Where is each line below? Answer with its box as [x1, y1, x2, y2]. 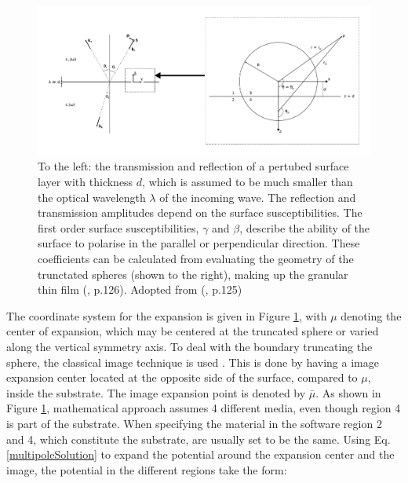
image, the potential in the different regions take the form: [6, 461, 287, 478]
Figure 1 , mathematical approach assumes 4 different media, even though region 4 [6, 400, 401, 416]
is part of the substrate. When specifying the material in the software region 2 [6, 415, 382, 431]
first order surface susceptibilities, [38, 219, 199, 236]
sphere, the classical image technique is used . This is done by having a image [6, 353, 379, 370]
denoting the [341, 307, 402, 324]
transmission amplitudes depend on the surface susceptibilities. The [38, 204, 362, 221]
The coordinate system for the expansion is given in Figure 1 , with [6, 307, 327, 324]
